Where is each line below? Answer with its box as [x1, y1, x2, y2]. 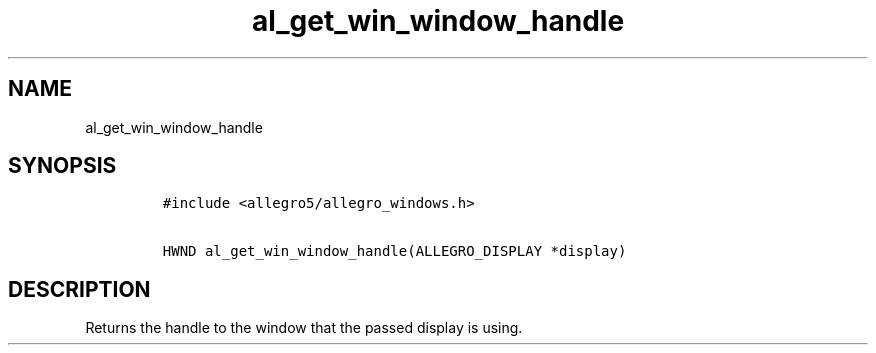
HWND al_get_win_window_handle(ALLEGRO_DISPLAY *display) [162, 243, 627, 260]
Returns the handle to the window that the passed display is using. [85, 319, 523, 337]
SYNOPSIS [8, 153, 117, 179]
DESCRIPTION [8, 276, 151, 302]
